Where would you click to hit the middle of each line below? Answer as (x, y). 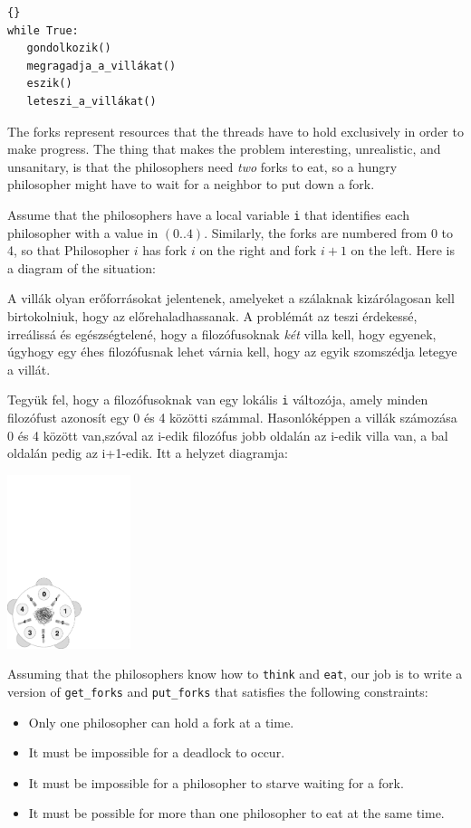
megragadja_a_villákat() (101, 66)
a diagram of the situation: (82, 267)
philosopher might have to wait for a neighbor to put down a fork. (191, 184)
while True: (43, 30)
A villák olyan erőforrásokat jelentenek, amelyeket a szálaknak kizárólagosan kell (231, 298)
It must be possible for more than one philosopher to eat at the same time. (236, 813)
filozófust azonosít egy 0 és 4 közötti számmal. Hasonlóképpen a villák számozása (232, 417)
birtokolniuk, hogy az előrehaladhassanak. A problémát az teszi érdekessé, (212, 315)
